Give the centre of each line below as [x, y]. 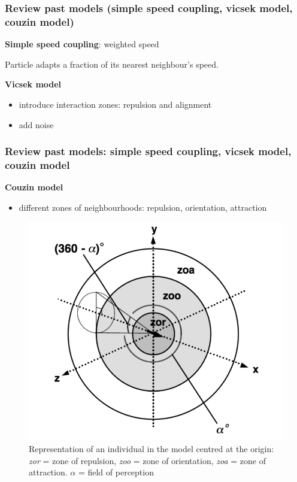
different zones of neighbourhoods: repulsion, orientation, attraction [143, 207]
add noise [36, 124]
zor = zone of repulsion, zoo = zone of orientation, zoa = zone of [147, 460]
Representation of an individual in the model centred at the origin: [151, 449]
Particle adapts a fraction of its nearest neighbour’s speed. [112, 64]
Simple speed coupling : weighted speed [82, 44]
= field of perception [116, 472]
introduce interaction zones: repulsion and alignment [115, 104]
